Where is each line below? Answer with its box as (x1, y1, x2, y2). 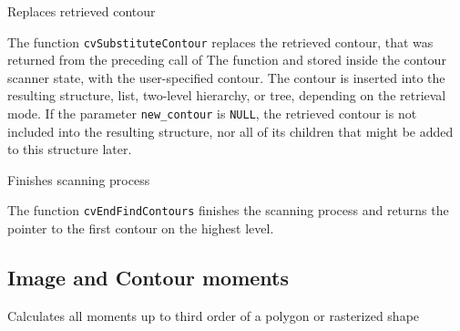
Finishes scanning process (7, 170, 150, 189)
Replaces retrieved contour (7, 2, 156, 20)
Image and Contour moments (7, 264, 290, 292)
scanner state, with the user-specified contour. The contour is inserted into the (7, 67, 445, 87)
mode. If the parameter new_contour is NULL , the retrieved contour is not (7, 104, 417, 123)
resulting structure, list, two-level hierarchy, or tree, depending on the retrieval (7, 86, 446, 105)
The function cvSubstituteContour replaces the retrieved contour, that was (7, 32, 434, 51)
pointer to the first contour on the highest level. (7, 219, 274, 238)
